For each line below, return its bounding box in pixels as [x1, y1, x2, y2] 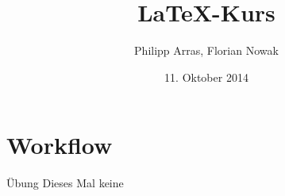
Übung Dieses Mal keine [6, 175, 124, 191]
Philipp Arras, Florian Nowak [134, 42, 279, 59]
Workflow [6, 129, 113, 161]
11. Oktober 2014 [164, 68, 248, 85]
